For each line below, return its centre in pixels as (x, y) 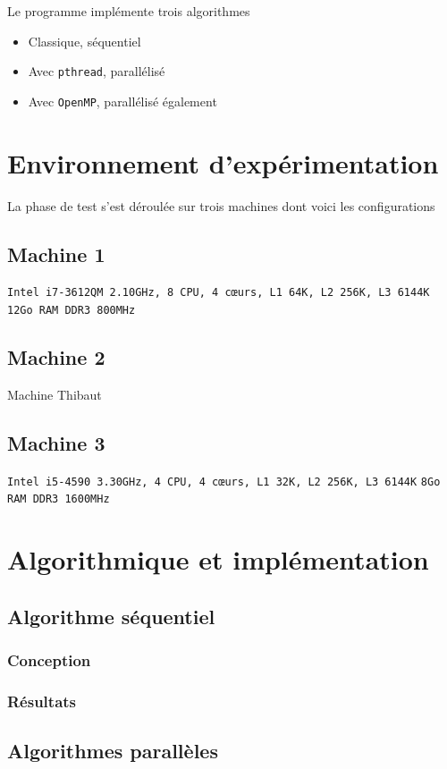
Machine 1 (56, 254)
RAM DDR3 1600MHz (59, 499)
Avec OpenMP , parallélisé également (122, 101)
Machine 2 (56, 357)
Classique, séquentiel (84, 41)
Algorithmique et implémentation (218, 559)
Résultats (42, 701)
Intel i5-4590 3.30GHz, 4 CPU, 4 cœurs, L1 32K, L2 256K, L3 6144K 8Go (224, 482)
